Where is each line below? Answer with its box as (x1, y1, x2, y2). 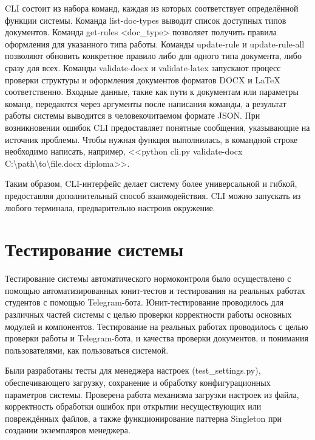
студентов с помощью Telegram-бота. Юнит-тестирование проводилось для (5, 296, 284, 309)
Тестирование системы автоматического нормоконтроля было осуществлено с (5, 272, 291, 285)
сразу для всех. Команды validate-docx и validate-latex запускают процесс (5, 61, 281, 74)
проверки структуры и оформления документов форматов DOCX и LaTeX (5, 73, 280, 86)
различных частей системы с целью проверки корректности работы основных (5, 308, 292, 320)
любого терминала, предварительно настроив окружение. (5, 201, 215, 214)
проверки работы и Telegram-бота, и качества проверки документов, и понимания (5, 332, 308, 344)
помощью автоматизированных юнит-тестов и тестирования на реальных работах (5, 284, 305, 296)
